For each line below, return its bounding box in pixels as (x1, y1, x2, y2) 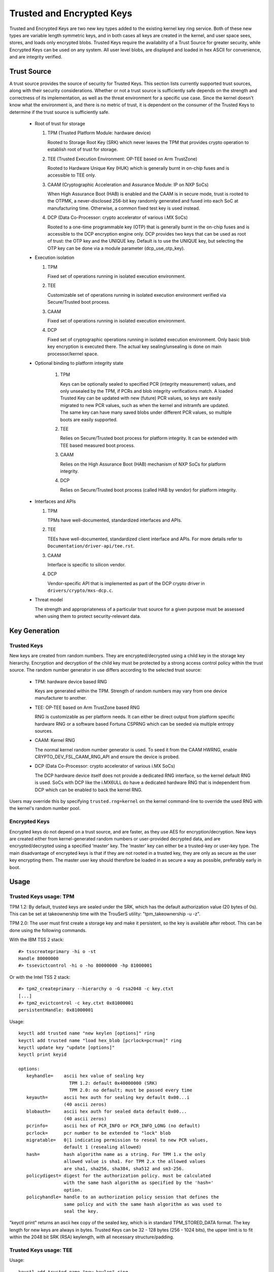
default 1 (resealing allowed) (63, 1144, 142, 1150)
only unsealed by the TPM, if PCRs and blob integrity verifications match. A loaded (60, 388, 233, 394)
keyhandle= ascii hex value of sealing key (26, 1073, 145, 1079)
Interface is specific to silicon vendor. (47, 561, 126, 567)
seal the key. (63, 1208, 99, 1214)
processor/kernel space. (47, 351, 99, 357)
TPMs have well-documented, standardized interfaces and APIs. (47, 517, 182, 523)
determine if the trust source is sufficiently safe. (9, 109, 110, 115)
